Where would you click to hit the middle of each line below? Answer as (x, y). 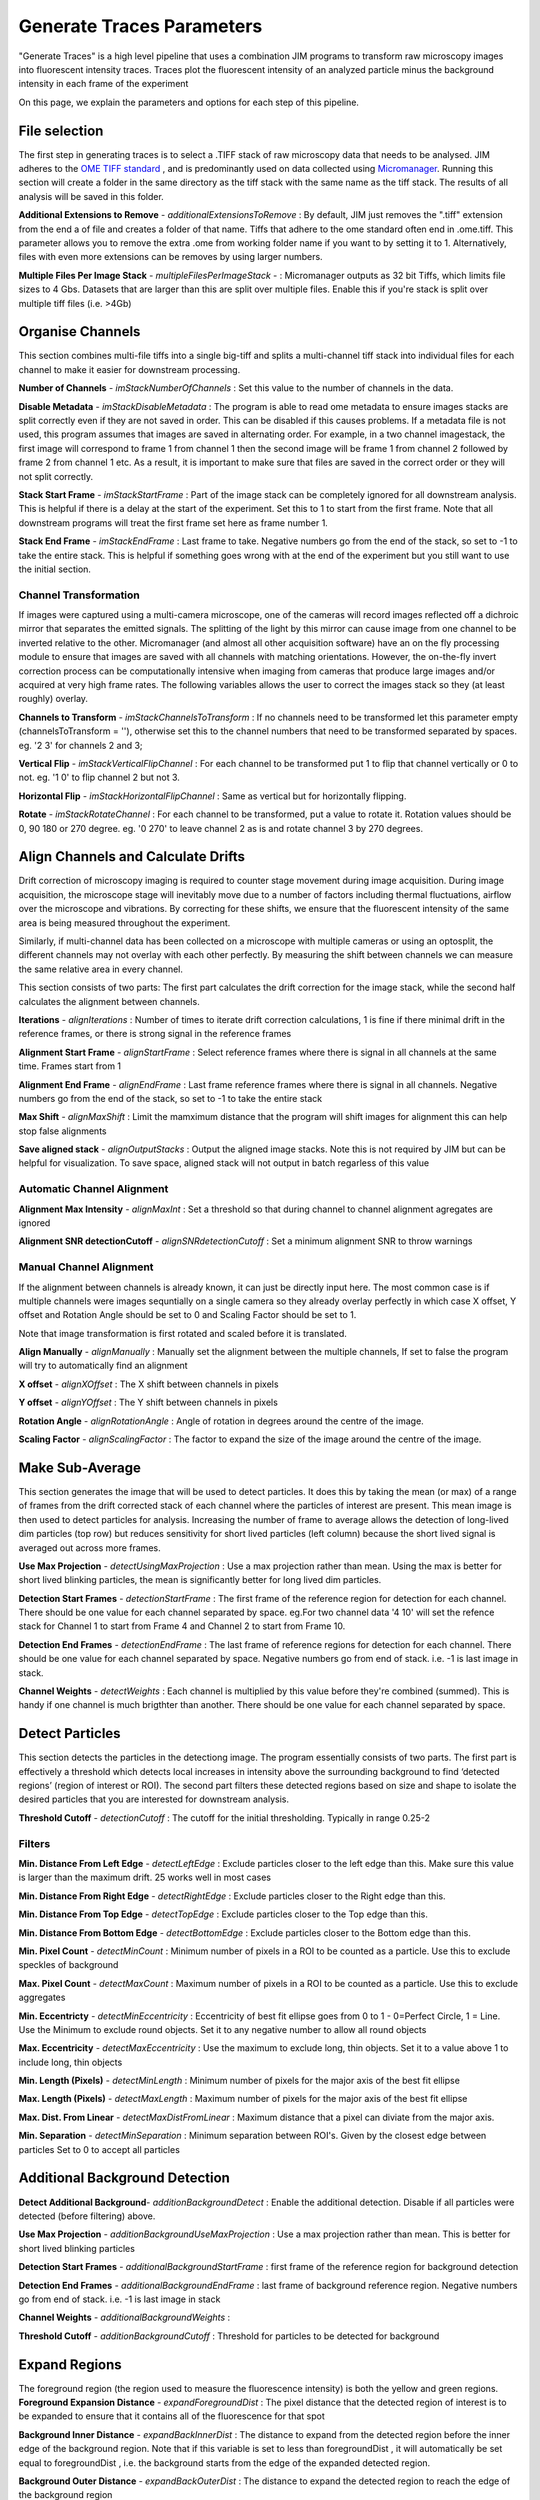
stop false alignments (62, 1131)
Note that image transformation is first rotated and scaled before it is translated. (182, 1333)
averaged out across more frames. (89, 1547)
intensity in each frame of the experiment (103, 84)
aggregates (42, 1997)
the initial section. (55, 569)
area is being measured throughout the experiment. (124, 922)
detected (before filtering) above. (87, 2216)
